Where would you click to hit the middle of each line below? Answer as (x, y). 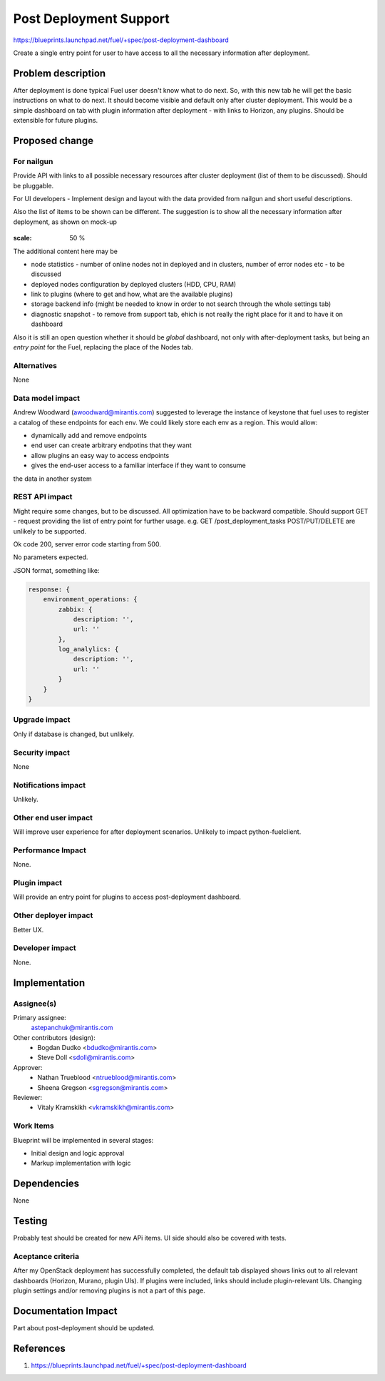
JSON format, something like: (56, 570)
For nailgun (33, 161)
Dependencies (46, 1184)
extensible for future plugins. (56, 121)
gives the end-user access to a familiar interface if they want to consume (138, 465)
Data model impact (47, 398)
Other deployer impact (53, 915)
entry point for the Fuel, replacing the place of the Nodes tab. (103, 347)
